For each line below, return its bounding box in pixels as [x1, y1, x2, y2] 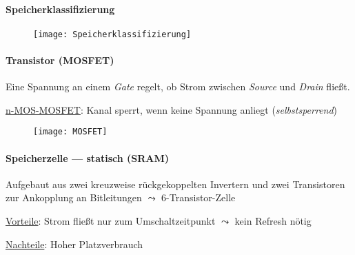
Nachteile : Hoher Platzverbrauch [6, 236, 143, 251]
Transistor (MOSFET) [6, 53, 114, 68]
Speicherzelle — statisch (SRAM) [6, 150, 170, 165]
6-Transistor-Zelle [161, 190, 236, 205]
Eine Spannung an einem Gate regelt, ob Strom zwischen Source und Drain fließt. [6, 79, 350, 94]
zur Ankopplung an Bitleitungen [6, 190, 142, 205]
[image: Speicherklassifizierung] [33, 29, 192, 39]
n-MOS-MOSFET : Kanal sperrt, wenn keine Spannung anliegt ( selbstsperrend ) [6, 102, 338, 116]
